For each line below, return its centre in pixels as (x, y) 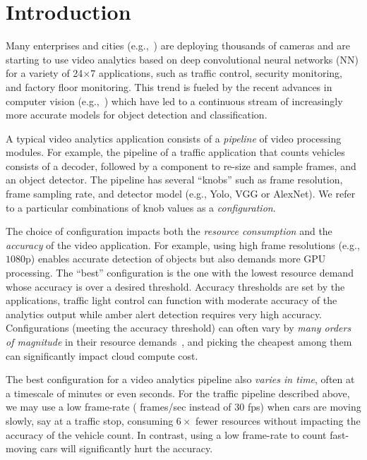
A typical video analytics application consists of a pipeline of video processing (174, 138)
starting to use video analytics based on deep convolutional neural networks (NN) (182, 59)
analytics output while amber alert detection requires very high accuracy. (164, 314)
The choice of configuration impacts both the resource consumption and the (169, 231)
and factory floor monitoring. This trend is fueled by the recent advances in (169, 86)
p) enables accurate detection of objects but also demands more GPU (176, 259)
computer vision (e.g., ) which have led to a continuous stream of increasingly (174, 101)
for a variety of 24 (44, 73)
